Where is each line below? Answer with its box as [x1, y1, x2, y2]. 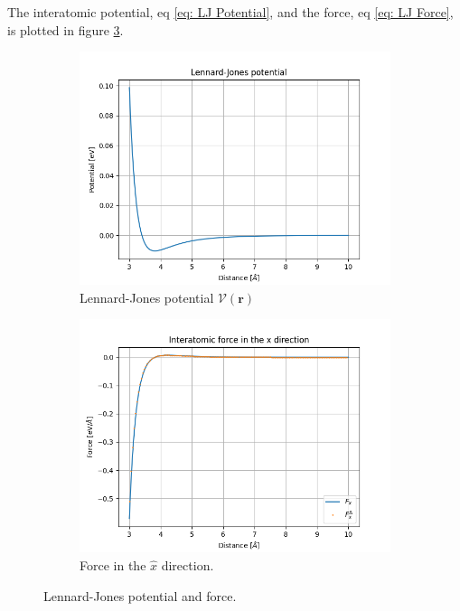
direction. [161, 555, 214, 574]
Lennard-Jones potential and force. [43, 586, 237, 605]
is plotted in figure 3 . [7, 20, 124, 39]
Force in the [80, 555, 146, 574]
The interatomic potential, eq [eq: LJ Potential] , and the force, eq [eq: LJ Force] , [7, 3, 454, 21]
